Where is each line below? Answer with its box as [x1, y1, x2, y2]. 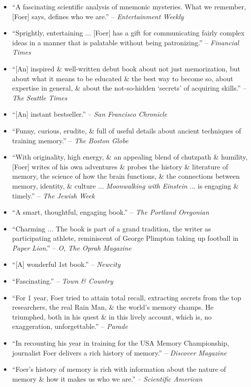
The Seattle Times [12, 92, 67, 102]
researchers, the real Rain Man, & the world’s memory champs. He [12, 302, 214, 312]
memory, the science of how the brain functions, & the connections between [12, 171, 240, 181]
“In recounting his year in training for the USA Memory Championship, [12, 338, 229, 348]
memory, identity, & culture [12, 180, 96, 191]
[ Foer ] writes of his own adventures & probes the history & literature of [12, 161, 228, 171]
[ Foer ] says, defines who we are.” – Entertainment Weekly [12, 11, 184, 21]
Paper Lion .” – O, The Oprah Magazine [12, 242, 131, 253]
